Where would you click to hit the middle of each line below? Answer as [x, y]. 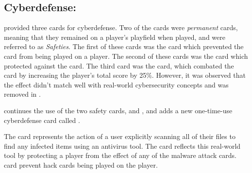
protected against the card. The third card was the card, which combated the [119, 65]
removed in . [22, 94]
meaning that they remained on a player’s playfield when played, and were [115, 37]
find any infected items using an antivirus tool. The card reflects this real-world [122, 146]
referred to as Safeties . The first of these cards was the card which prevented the [124, 46]
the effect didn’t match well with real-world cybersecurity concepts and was [116, 84]
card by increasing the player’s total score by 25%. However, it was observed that [125, 75]
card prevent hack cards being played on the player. [81, 164]
